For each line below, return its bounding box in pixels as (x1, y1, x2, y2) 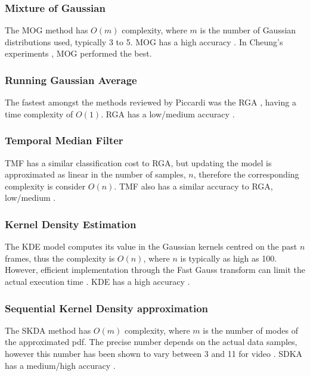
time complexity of (5, 107, 73, 120)
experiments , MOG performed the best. (5, 47, 152, 60)
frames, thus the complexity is (5, 251, 115, 264)
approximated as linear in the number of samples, (5, 168, 186, 181)
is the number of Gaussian (200, 24, 296, 36)
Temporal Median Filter (5, 133, 123, 148)
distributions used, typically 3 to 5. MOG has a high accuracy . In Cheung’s (5, 35, 283, 48)
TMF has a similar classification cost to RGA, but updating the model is (5, 156, 272, 169)
